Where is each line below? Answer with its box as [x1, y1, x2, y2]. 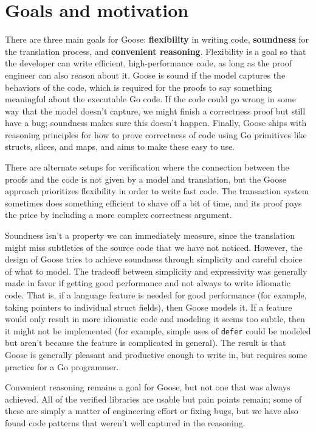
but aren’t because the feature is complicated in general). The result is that [5, 336, 286, 349]
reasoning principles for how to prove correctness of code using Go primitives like [5, 128, 307, 141]
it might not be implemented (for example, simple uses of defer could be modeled [5, 324, 311, 337]
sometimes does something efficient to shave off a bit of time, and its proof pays [5, 196, 302, 209]
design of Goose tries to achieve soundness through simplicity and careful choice [5, 253, 303, 266]
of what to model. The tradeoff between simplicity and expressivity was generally [5, 264, 307, 277]
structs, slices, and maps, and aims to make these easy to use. [5, 140, 235, 153]
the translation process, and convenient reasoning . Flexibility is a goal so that [5, 44, 306, 57]
